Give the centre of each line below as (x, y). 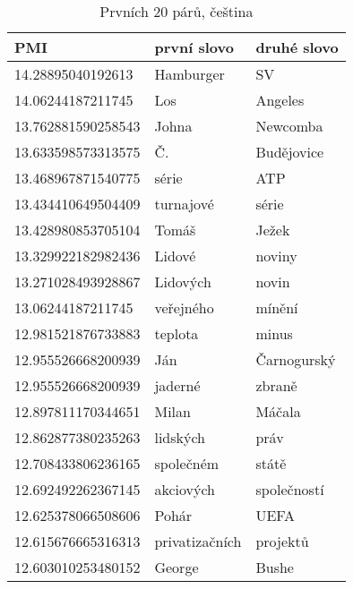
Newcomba (289, 126)
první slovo (194, 47)
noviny (276, 256)
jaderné (177, 385)
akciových (185, 489)
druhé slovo (297, 47)
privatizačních (198, 541)
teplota (176, 333)
